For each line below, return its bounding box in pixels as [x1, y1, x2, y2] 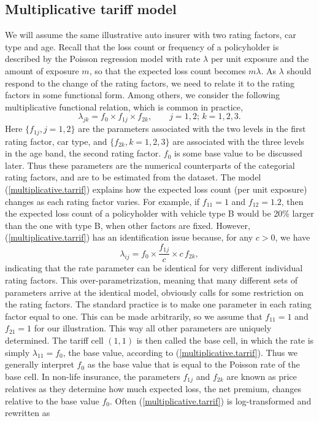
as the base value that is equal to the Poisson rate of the [87, 358, 300, 371]
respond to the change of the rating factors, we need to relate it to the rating [5, 76, 295, 89]
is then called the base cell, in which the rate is [136, 334, 314, 346]
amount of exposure [5, 64, 79, 77]
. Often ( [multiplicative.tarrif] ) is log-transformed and [109, 394, 312, 407]
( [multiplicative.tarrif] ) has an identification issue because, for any [5, 231, 253, 244]
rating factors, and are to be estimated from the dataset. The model [5, 171, 261, 183]
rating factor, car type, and [5, 134, 107, 147]
